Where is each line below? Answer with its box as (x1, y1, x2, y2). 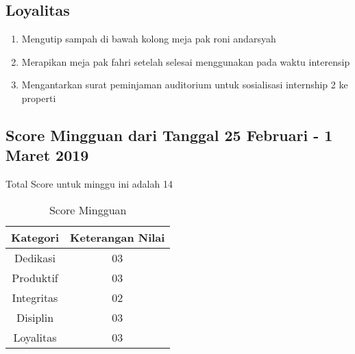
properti (21, 90, 56, 105)
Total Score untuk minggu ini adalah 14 (5, 177, 173, 191)
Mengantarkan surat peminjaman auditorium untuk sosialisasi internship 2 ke (21, 77, 348, 92)
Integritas (12, 289, 58, 305)
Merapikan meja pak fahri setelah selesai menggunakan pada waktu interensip (21, 54, 350, 68)
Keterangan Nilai (70, 229, 165, 245)
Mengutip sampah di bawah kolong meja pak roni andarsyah (21, 31, 276, 46)
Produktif (12, 269, 58, 286)
